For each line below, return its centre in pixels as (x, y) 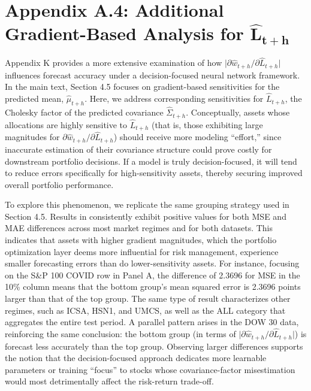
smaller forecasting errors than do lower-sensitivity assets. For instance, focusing (152, 263)
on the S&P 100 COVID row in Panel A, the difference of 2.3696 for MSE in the (153, 275)
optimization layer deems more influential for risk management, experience (142, 251)
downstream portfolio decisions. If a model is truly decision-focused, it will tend (151, 161)
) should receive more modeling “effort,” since (197, 137)
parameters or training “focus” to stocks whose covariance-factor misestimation (150, 369)
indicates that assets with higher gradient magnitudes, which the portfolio (141, 240)
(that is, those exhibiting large (207, 124)
